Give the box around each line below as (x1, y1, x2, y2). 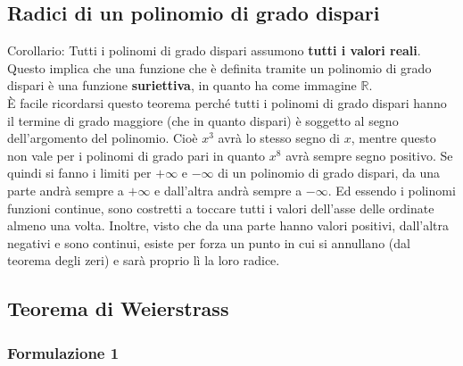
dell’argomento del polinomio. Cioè (7, 129, 198, 147)
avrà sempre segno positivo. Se (285, 146, 453, 164)
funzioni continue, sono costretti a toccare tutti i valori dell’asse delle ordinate (7, 198, 434, 217)
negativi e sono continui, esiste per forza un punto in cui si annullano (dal (7, 233, 410, 252)
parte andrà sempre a (7, 180, 124, 199)
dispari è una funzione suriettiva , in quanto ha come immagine (7, 76, 357, 95)
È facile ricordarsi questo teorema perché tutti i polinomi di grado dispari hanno (7, 93, 447, 112)
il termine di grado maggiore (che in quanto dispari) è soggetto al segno (7, 111, 399, 129)
